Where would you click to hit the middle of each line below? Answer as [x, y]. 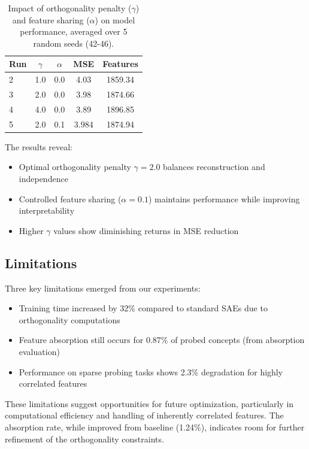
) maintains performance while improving [224, 198]
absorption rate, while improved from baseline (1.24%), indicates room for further [155, 427]
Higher [31, 230]
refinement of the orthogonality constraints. [84, 439]
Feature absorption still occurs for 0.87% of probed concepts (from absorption [162, 340]
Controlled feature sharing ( [70, 198]
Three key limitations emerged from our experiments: [103, 288]
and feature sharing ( [51, 19]
